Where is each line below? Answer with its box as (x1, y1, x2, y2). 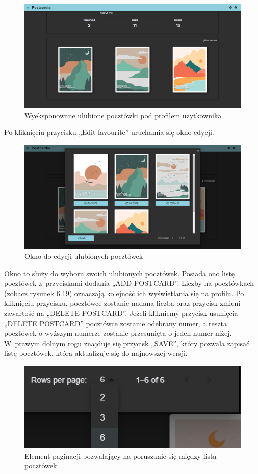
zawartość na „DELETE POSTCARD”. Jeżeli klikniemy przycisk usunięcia (4, 307, 238, 318)
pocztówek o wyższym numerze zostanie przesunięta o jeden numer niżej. (4, 328, 232, 338)
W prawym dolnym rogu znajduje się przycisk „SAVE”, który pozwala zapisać (4, 337, 250, 348)
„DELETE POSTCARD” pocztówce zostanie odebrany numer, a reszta (4, 318, 227, 328)
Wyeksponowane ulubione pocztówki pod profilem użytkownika (24, 109, 222, 120)
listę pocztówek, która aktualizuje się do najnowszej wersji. (4, 348, 188, 358)
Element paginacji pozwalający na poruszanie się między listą (24, 450, 217, 461)
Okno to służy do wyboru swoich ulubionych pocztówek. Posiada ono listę (4, 267, 235, 278)
